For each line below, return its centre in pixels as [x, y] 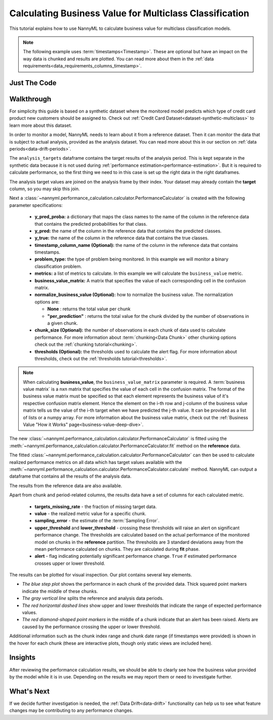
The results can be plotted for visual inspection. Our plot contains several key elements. [101, 575]
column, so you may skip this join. [45, 189]
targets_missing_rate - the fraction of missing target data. [96, 507]
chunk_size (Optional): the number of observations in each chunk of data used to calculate [130, 330]
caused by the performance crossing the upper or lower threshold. [92, 627]
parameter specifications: [36, 205]
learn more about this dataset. [41, 125]
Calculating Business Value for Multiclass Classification [129, 13]
